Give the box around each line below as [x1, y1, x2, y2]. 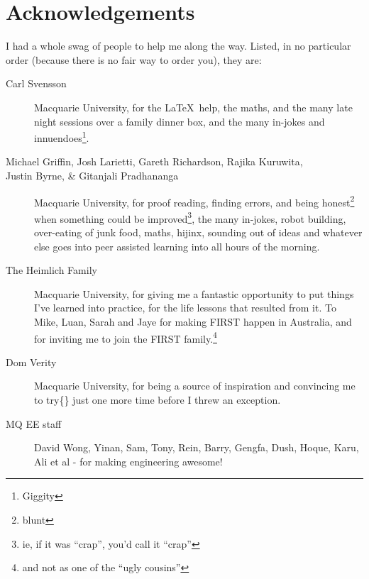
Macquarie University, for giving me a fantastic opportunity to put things [34, 286, 354, 301]
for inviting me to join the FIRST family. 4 [34, 329, 217, 346]
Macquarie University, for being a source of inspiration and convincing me [34, 378, 356, 393]
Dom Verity [6, 354, 57, 369]
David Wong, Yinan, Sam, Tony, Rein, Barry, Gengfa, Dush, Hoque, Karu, [34, 440, 359, 455]
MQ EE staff [6, 416, 62, 431]
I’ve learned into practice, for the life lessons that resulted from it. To [34, 300, 336, 315]
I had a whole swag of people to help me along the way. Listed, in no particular [6, 38, 351, 53]
